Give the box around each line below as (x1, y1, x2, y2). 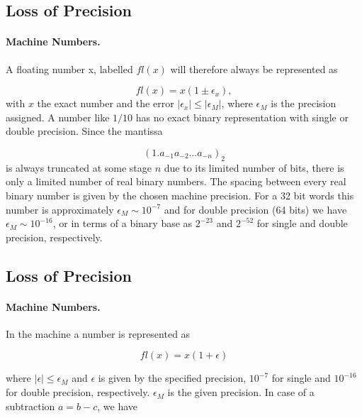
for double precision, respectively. (6, 385, 150, 400)
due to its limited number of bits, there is (164, 160, 344, 175)
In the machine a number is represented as (6, 326, 191, 341)
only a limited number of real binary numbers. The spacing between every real (6, 174, 346, 189)
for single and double (256, 216, 348, 231)
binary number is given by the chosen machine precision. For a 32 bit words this (6, 187, 354, 202)
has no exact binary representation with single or (135, 109, 349, 124)
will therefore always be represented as (170, 61, 338, 76)
